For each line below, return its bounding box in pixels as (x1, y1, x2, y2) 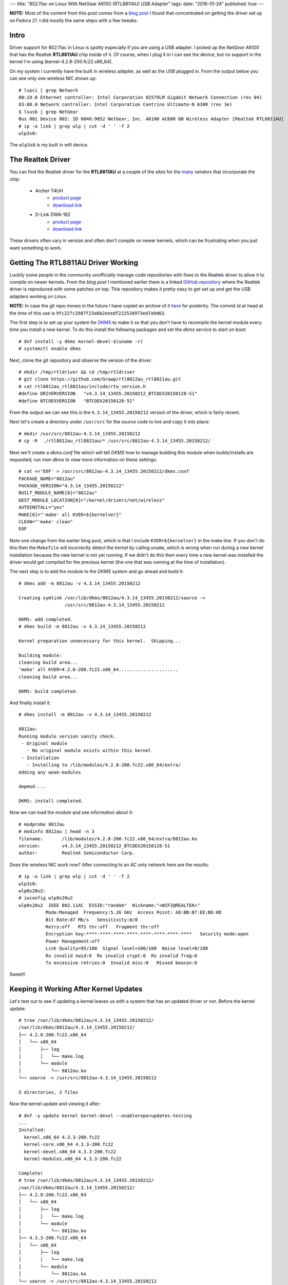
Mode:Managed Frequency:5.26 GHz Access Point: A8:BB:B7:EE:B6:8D (45, 910, 222, 915)
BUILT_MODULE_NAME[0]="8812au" (18, 490, 98, 496)
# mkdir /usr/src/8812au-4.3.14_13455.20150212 (18, 431, 141, 436)
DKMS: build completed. (18, 688, 79, 694)
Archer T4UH (35, 188, 64, 194)
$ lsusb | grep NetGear (18, 108, 79, 115)
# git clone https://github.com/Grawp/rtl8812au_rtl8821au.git (18, 376, 181, 382)
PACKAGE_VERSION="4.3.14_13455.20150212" (18, 483, 124, 489)
